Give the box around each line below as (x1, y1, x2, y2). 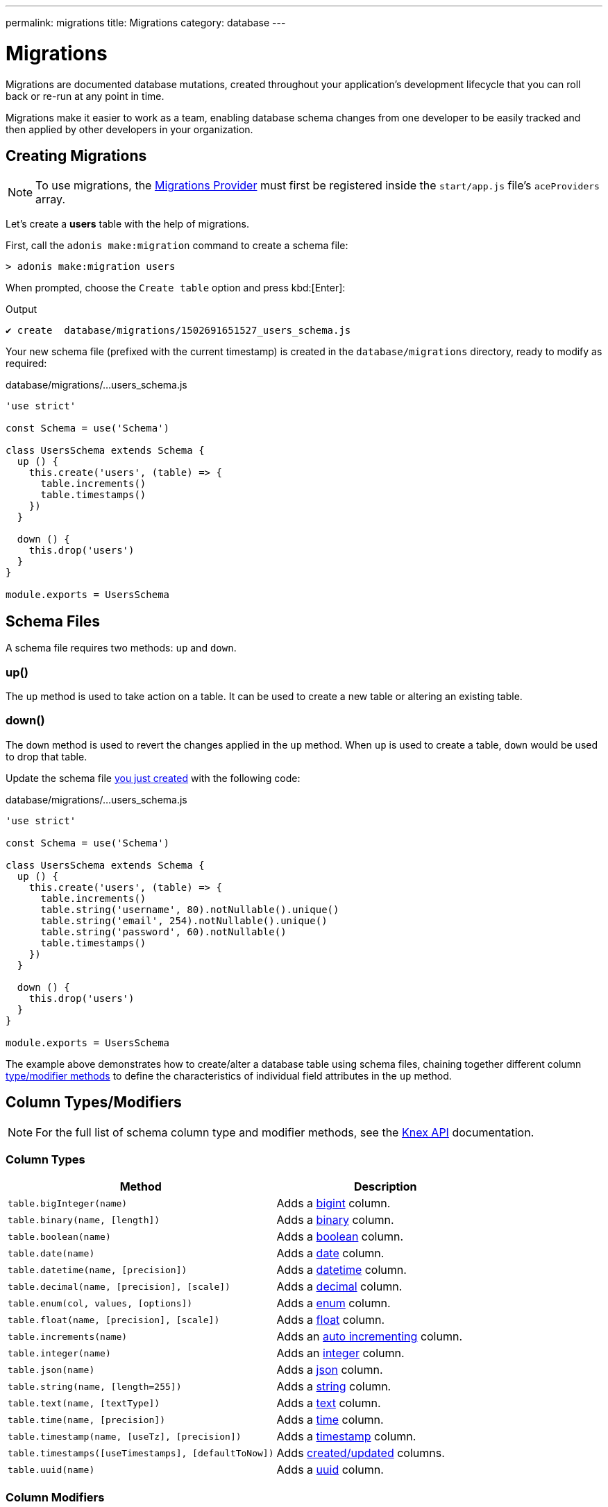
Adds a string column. (276, 1379, 391, 1394)
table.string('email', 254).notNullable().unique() (40, 914, 328, 926)
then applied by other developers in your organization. (6, 123, 253, 135)
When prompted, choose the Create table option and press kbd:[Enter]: (6, 282, 346, 294)
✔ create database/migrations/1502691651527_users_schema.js (6, 325, 351, 337)
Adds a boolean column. (276, 1229, 404, 1244)
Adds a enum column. (276, 1296, 391, 1311)
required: (6, 357, 47, 370)
